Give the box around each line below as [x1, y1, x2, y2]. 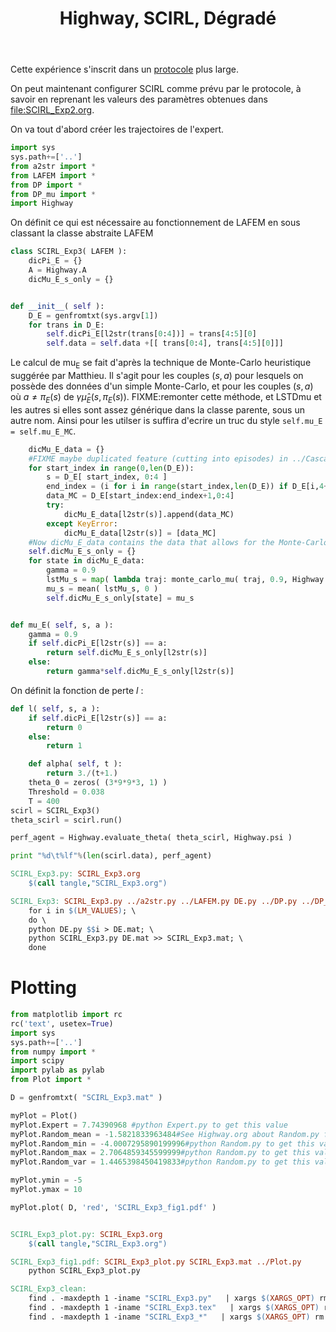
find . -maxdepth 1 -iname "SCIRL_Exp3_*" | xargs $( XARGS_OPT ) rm [28, 1312, 325, 1322]
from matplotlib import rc [10, 1010, 123, 1020]
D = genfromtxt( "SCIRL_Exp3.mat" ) [10, 1093, 163, 1103]
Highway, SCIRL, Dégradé [59, 7, 277, 30]
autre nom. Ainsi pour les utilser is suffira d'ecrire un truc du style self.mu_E [10, 414, 323, 426]
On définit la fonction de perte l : [10, 684, 144, 696]
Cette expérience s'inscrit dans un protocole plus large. [10, 63, 239, 76]
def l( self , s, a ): [10, 703, 101, 714]
